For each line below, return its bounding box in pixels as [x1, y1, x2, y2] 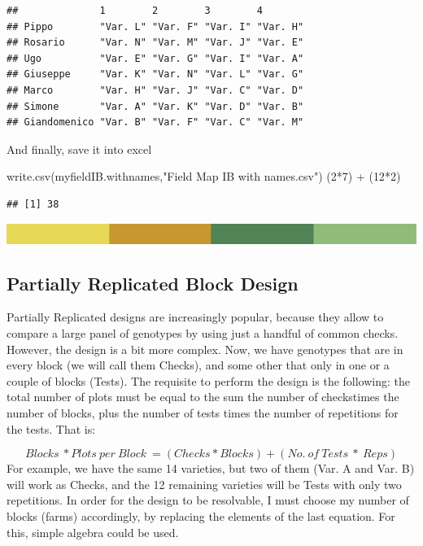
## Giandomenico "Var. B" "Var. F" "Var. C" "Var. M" [7, 116, 304, 129]
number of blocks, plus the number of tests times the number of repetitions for [7, 404, 399, 421]
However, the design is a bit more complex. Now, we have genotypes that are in [7, 340, 403, 357]
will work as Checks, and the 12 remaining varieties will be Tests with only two [7, 475, 402, 492]
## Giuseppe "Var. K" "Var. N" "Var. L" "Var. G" [7, 68, 304, 81]
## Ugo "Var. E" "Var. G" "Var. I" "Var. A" [7, 52, 304, 64]
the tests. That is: [7, 420, 96, 437]
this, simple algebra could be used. [7, 523, 179, 540]
